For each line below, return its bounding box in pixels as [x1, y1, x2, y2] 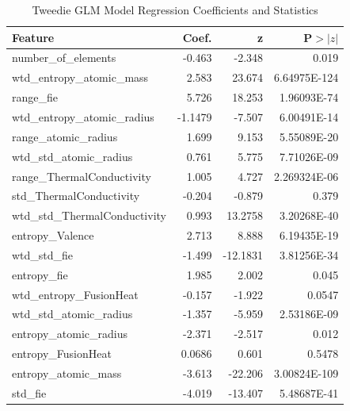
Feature [12, 29, 55, 45]
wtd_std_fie [12, 246, 74, 263]
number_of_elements [12, 49, 116, 66]
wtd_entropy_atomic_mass [12, 69, 149, 86]
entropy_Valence [12, 227, 94, 244]
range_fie [12, 89, 58, 106]
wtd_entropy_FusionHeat [12, 286, 139, 302]
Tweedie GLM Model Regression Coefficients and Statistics [32, 2, 318, 17]
